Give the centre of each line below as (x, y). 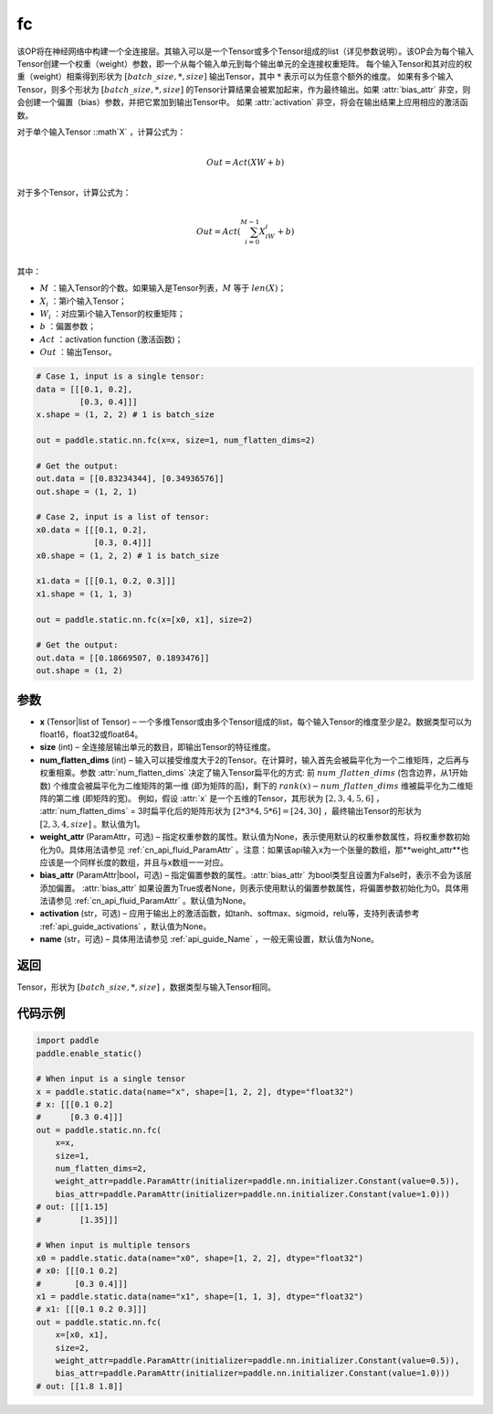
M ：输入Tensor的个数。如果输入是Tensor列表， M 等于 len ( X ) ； (163, 288)
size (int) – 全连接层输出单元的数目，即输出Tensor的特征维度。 (157, 747)
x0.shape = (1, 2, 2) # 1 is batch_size (127, 555)
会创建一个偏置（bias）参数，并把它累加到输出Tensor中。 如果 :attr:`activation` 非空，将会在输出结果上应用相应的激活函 (242, 102)
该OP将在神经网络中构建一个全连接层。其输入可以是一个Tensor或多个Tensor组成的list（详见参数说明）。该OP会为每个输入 (245, 51)
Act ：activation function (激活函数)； (111, 339)
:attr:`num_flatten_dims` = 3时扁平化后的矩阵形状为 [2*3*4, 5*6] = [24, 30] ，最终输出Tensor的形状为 (231, 811)
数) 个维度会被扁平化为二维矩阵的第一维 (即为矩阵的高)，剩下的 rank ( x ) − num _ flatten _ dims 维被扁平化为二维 (252, 786)
